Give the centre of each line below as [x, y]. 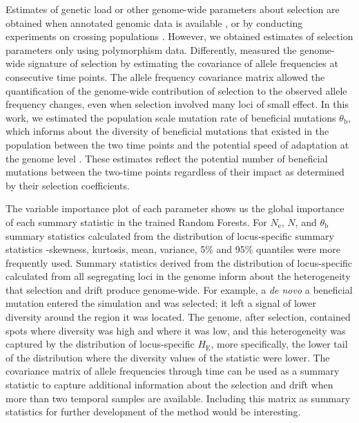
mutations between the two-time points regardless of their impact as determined [175, 172]
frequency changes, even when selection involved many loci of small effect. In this [177, 104]
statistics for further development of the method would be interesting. [153, 412]
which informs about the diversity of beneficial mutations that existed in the [167, 131]
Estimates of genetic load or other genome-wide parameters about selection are [173, 9]
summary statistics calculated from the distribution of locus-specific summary [170, 235]
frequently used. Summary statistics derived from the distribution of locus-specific [179, 262]
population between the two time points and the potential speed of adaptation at [177, 144]
